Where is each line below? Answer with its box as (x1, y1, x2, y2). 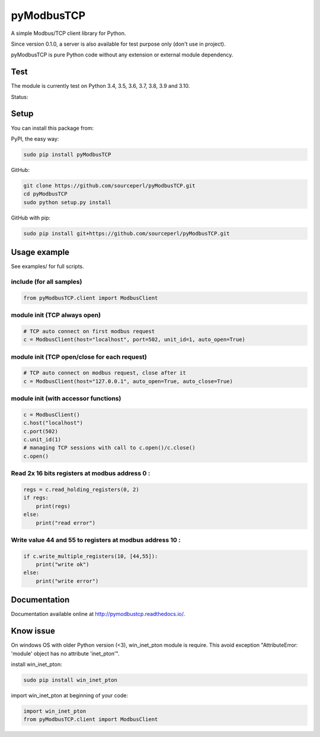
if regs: (23, 494, 49, 501)
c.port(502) (23, 427, 59, 435)
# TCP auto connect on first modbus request (23, 328, 155, 334)
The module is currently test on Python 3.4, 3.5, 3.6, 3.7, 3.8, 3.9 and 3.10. (11, 82, 190, 90)
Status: (11, 93, 28, 100)
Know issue (11, 626, 56, 636)
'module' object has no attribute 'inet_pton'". (11, 650, 120, 657)
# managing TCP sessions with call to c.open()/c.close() (23, 445, 196, 451)
